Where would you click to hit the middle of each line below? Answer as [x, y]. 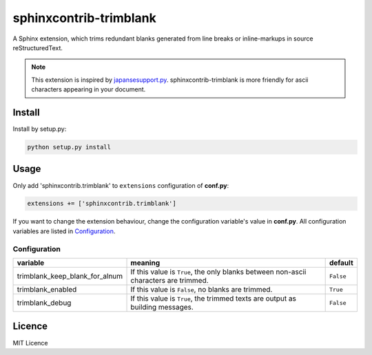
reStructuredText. [38, 47]
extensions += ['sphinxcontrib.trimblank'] [102, 204]
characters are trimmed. [170, 280]
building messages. [162, 307]
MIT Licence [30, 343]
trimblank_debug [44, 303]
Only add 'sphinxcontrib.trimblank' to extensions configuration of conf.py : [121, 185]
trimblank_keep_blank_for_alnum [70, 276]
